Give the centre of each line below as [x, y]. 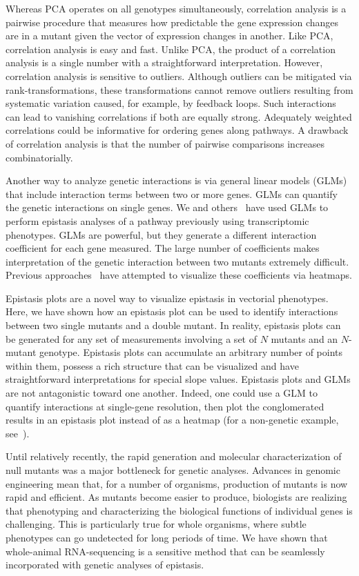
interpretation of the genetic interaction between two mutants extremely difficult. [177, 261]
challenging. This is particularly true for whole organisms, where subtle [156, 524]
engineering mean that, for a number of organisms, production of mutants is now [177, 483]
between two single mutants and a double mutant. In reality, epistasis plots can [173, 325]
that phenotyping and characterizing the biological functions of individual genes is [179, 510]
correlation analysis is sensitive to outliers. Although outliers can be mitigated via [179, 76]
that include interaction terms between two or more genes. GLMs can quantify [172, 193]
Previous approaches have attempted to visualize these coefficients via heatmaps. [179, 275]
